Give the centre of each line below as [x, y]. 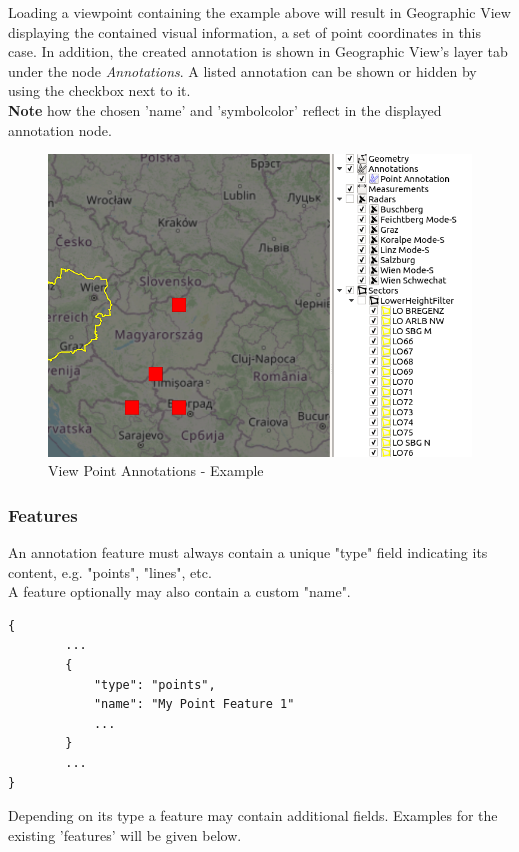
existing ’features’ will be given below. [125, 834]
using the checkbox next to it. [99, 90]
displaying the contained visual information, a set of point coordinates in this [245, 31]
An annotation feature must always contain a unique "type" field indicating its [248, 552]
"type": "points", [154, 684]
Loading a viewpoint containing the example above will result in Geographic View [259, 12]
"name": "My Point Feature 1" [194, 704]
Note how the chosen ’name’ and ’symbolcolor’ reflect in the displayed [225, 109]
